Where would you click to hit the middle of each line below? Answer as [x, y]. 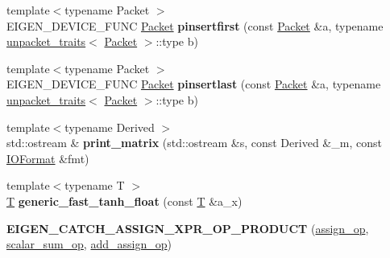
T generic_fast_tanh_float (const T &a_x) [124, 201]
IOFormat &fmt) [48, 158]
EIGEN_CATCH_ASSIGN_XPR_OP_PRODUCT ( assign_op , [188, 228]
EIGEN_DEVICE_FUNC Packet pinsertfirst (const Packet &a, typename [195, 25]
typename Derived [110, 127]
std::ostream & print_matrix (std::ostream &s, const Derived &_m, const [194, 143]
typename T [95, 185]
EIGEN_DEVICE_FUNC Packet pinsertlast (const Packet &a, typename [194, 84]
